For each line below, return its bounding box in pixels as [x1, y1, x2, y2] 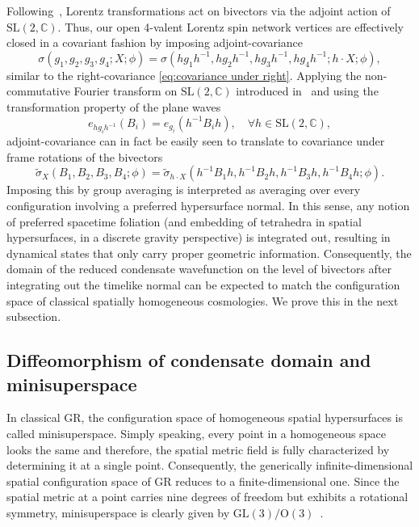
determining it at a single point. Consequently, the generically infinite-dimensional [6, 457, 413, 474]
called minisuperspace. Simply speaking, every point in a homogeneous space [6, 424, 386, 441]
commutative [6, 82, 70, 99]
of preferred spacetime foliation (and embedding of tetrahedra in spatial [6, 213, 362, 230]
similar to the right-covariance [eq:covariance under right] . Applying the [6, 66, 362, 83]
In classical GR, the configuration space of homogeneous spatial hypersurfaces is [6, 409, 404, 426]
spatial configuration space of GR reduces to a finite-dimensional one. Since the [6, 472, 400, 489]
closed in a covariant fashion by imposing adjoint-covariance [6, 34, 304, 51]
